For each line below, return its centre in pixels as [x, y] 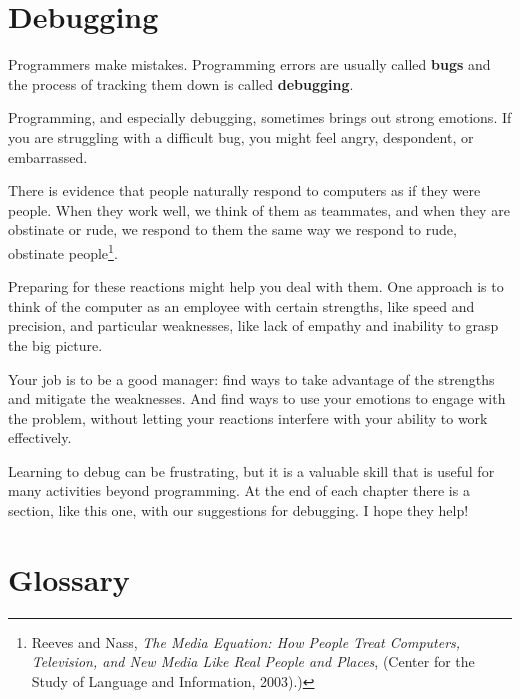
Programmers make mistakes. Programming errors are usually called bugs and [249, 64]
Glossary [69, 578]
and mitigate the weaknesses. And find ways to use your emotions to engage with [257, 398]
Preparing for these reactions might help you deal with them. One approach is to [256, 286]
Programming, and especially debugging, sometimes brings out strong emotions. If [260, 117]
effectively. [40, 437]
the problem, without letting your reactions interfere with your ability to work [248, 417]
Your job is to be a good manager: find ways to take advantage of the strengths [251, 378]
